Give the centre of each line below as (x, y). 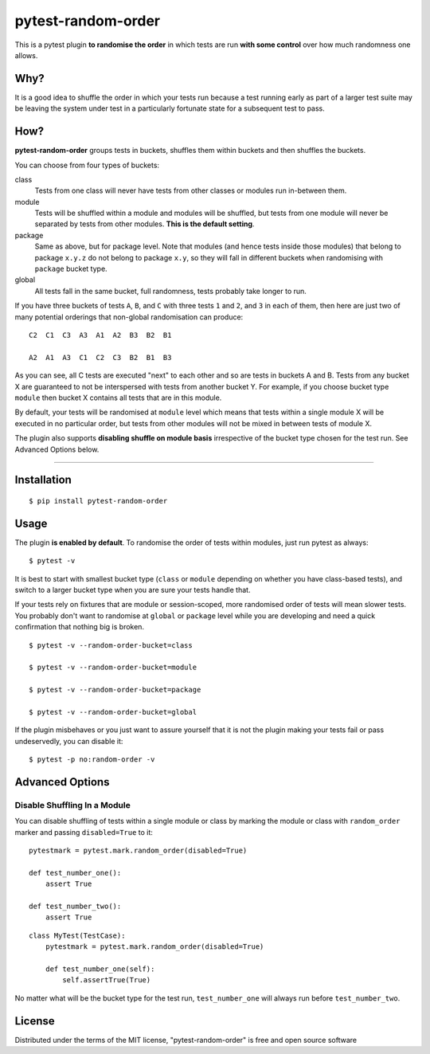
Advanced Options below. (57, 449)
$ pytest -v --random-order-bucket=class (111, 645)
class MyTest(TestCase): (77, 935)
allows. (26, 55)
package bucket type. (71, 269)
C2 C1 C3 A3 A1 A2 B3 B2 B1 (100, 335)
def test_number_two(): (75, 906)
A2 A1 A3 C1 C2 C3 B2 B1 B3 (100, 357)
